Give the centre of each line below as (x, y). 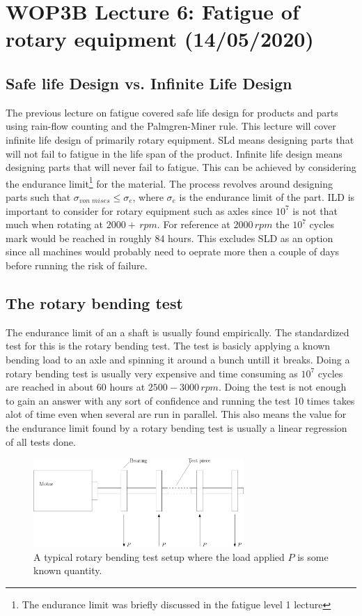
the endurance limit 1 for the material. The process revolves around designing (169, 182)
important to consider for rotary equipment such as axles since (139, 210)
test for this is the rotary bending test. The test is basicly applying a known (168, 346)
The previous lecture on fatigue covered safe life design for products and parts (172, 112)
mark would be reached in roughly (79, 238)
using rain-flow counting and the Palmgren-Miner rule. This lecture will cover (171, 126)
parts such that (38, 196)
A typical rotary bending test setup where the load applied (159, 556)
